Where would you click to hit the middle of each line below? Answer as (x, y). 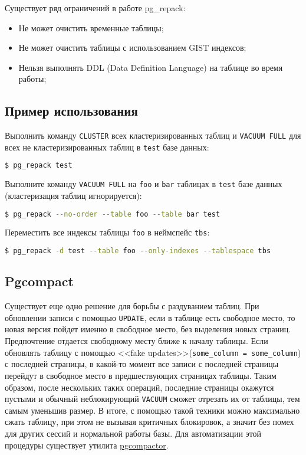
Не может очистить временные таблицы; (91, 27)
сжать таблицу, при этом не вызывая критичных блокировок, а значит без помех (149, 422)
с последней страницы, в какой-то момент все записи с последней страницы (142, 364)
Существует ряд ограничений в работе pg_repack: (95, 8)
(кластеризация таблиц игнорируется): (73, 196)
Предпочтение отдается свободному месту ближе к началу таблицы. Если (136, 341)
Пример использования (71, 111)
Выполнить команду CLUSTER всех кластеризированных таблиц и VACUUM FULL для (153, 135)
